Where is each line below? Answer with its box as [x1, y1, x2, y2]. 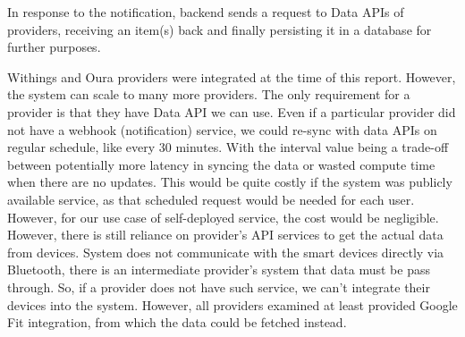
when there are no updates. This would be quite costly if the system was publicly [7, 173, 452, 191]
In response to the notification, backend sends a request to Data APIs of [7, 3, 404, 21]
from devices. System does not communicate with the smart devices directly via [7, 242, 444, 261]
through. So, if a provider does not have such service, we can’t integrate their [7, 277, 430, 296]
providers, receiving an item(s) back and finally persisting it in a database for [7, 20, 432, 38]
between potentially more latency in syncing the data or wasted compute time [7, 155, 435, 173]
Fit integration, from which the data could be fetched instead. [7, 313, 347, 332]
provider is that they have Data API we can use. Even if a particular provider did [7, 102, 456, 121]
